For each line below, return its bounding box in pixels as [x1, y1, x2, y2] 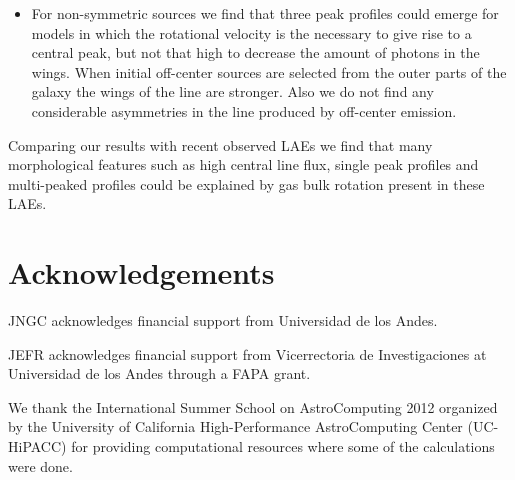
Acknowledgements [8, 252, 275, 293]
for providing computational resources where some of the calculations [71, 436, 495, 457]
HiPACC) [8, 436, 67, 457]
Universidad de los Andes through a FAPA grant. [8, 363, 311, 384]
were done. [8, 455, 73, 476]
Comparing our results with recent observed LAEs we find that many [8, 134, 433, 155]
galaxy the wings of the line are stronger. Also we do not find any [31, 81, 434, 102]
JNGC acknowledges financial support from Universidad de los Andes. [8, 310, 438, 331]
